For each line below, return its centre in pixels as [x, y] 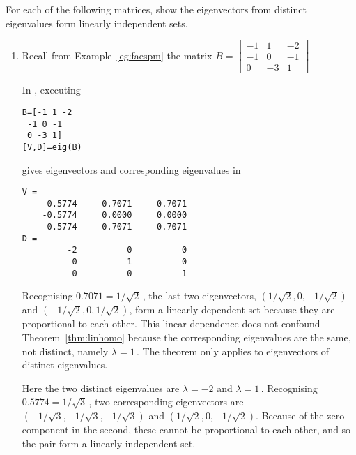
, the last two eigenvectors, [199, 296]
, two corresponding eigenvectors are [166, 402]
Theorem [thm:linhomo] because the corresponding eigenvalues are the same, [186, 337]
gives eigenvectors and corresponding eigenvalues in [131, 169]
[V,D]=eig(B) [52, 147]
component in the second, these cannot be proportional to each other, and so [186, 429]
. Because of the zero [300, 415]
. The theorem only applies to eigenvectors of [232, 351]
